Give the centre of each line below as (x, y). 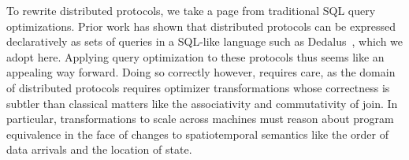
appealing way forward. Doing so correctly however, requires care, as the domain (201, 72)
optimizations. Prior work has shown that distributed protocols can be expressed (201, 26)
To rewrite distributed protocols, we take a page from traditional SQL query (191, 10)
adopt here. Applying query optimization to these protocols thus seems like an (195, 56)
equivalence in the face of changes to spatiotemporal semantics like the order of (197, 134)
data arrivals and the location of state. (99, 149)
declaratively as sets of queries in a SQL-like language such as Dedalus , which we (205, 41)
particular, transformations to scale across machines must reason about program (200, 119)
